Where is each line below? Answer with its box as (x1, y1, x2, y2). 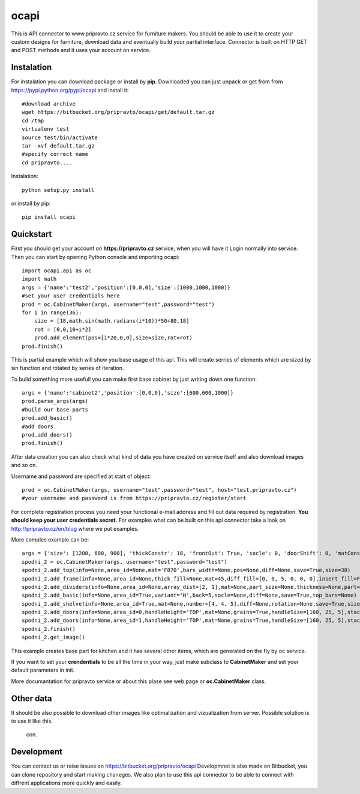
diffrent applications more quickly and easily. (11, 780, 122, 787)
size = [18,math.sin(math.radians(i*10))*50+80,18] (34, 318, 190, 324)
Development (11, 747, 63, 757)
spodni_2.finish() (22, 625, 76, 632)
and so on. (11, 462, 38, 469)
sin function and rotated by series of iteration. (11, 365, 124, 372)
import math (22, 276, 57, 282)
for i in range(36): (22, 309, 82, 316)
